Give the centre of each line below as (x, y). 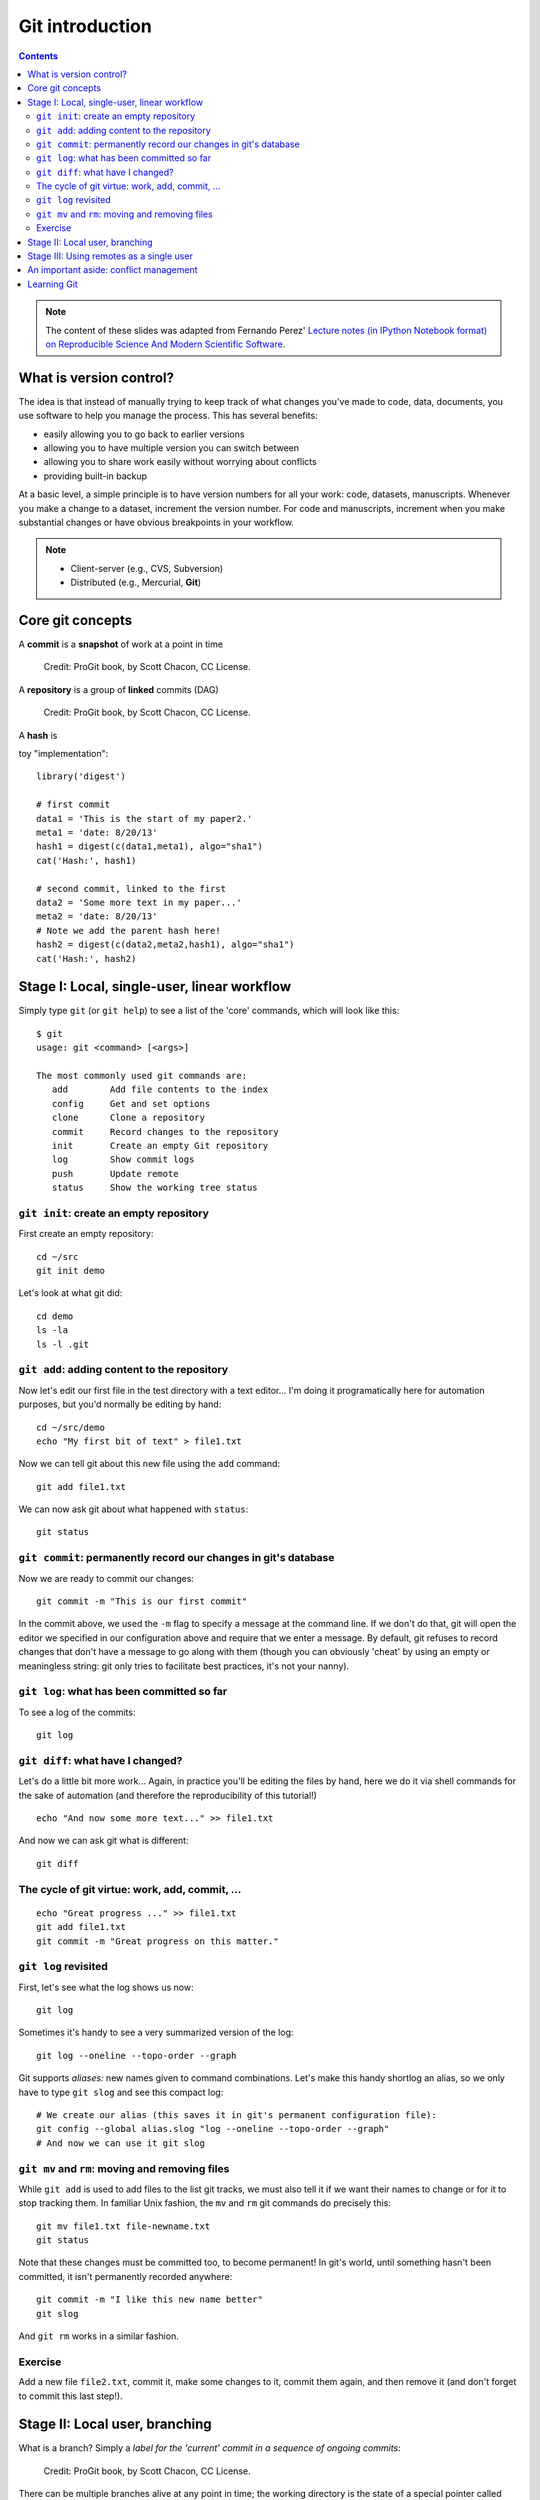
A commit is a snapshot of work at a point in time (121, 644)
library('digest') (81, 776)
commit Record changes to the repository (165, 1131)
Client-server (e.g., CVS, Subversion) (147, 568)
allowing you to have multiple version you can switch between (171, 448)
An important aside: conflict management (113, 270)
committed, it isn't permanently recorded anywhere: (125, 2276)
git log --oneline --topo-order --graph (136, 2055)
